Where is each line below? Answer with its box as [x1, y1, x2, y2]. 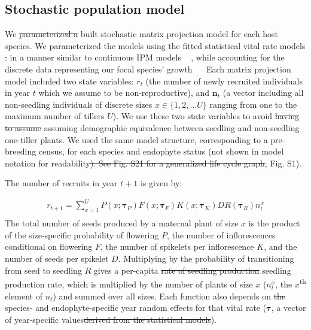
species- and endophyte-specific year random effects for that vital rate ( [5, 301, 267, 314]
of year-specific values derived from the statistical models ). [5, 313, 217, 325]
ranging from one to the [209, 98, 297, 110]
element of [5, 289, 42, 302]
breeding [5, 145, 36, 158]
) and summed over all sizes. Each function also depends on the [53, 289, 286, 302]
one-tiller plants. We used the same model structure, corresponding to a [5, 133, 268, 146]
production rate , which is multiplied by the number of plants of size [5, 277, 253, 290]
